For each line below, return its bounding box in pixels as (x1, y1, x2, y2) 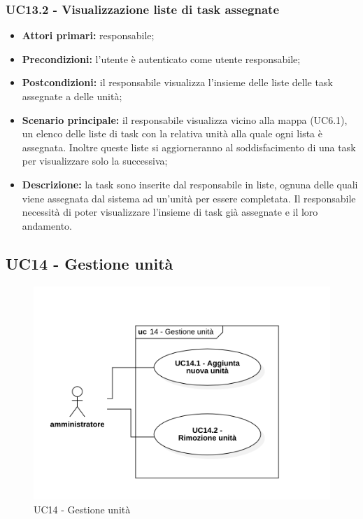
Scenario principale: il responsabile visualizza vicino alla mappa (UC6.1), (22, 112, 348, 127)
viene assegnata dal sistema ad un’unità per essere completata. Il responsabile (22, 191, 356, 205)
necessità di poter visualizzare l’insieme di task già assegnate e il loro (22, 205, 318, 219)
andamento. (22, 218, 72, 233)
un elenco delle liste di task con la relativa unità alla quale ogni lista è (22, 126, 322, 141)
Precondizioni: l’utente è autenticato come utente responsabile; (22, 51, 301, 66)
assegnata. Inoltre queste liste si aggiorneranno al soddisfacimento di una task (22, 139, 356, 154)
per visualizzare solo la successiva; (22, 153, 168, 168)
